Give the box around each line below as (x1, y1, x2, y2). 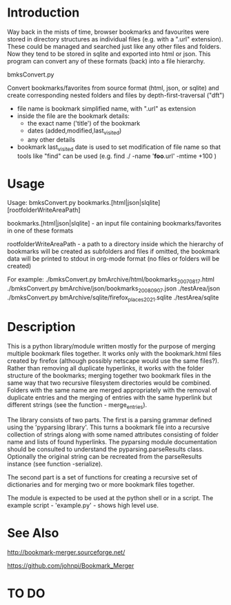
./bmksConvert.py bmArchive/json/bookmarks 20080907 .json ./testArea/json (7, 284, 221, 295)
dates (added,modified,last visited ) (27, 126, 122, 136)
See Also (7, 525, 59, 541)
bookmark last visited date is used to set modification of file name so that (17, 143, 221, 152)
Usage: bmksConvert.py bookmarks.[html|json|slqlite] (7, 199, 161, 207)
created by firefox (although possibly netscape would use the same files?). (7, 357, 219, 365)
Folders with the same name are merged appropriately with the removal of (7, 386, 218, 394)
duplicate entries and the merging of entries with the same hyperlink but (7, 393, 212, 401)
